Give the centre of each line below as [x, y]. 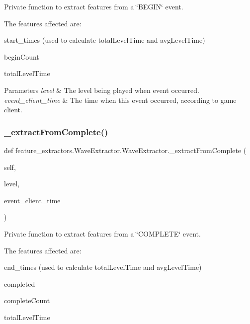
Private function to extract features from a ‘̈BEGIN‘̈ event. [94, 6]
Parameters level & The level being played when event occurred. [102, 90]
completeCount [27, 300]
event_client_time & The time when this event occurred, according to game [120, 100]
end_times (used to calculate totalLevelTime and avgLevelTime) [103, 267]
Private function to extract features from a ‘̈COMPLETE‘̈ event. [102, 233]
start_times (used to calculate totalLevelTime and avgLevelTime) [105, 40]
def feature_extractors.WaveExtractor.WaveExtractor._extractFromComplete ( [125, 150]
